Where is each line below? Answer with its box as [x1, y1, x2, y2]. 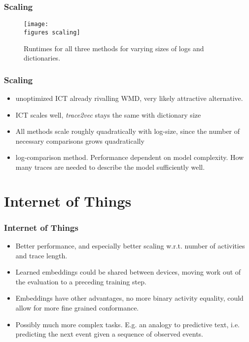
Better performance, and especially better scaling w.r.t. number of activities [15, 241, 245, 251]
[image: [24, 21, 49, 28]
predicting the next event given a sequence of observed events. [15, 329, 204, 339]
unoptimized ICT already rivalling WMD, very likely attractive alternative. [15, 93, 243, 103]
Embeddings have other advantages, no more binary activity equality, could [15, 293, 244, 303]
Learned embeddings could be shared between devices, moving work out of [15, 267, 241, 277]
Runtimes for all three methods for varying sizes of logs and [24, 43, 204, 53]
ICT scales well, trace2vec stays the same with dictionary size [15, 109, 201, 120]
